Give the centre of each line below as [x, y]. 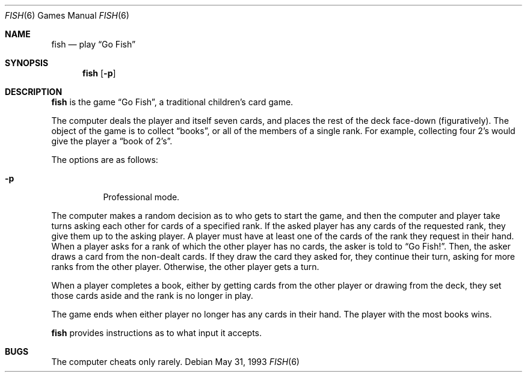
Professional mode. [141, 197]
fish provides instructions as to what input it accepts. [157, 333]
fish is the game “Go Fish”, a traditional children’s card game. [172, 102]
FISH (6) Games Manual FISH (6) [67, 15]
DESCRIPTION [34, 92]
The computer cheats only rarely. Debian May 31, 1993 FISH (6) [175, 362]
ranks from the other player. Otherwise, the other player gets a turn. [185, 267]
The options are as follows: [105, 160]
